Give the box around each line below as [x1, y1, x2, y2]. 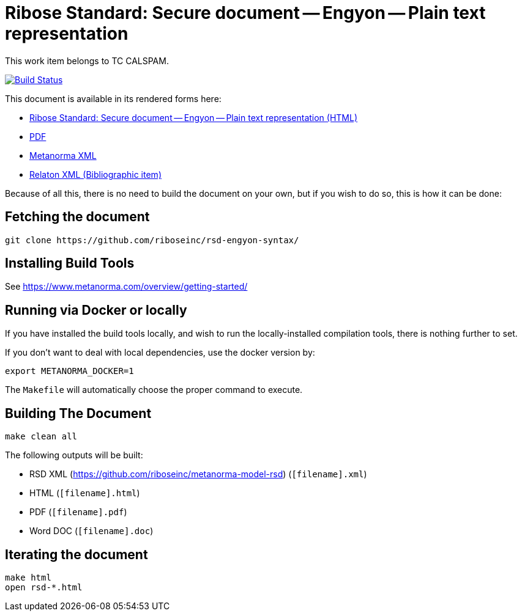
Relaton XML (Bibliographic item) [29, 169, 162, 180]
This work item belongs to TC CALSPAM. [5, 55, 169, 66]
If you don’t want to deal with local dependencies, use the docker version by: [5, 347, 315, 358]
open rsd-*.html [5, 582, 83, 592]
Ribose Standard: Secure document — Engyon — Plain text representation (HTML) [29, 112, 358, 123]
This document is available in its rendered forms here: [5, 93, 222, 104]
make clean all [5, 431, 78, 442]
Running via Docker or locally [5, 302, 187, 318]
